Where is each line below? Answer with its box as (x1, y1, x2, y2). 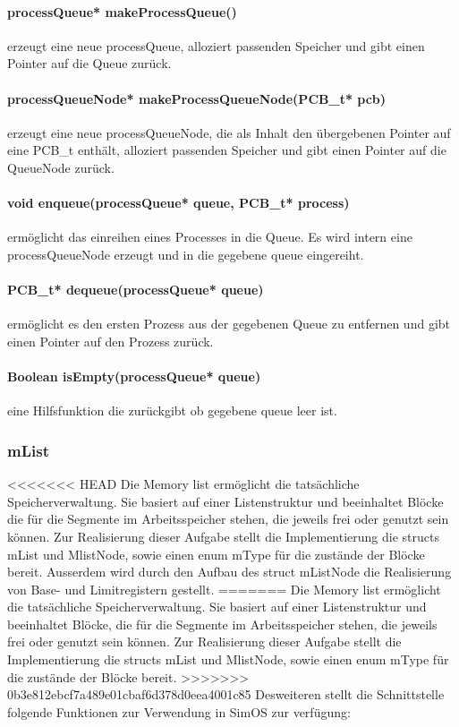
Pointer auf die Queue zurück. (7, 54, 172, 73)
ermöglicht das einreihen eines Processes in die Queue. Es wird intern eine (7, 227, 412, 246)
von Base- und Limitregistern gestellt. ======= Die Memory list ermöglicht (7, 579, 441, 598)
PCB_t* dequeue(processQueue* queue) (7, 280, 264, 299)
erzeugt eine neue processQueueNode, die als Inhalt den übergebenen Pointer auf (7, 123, 451, 141)
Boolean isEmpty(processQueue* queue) (7, 367, 261, 386)
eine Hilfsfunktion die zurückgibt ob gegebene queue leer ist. (7, 401, 337, 420)
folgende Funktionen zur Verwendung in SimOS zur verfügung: (7, 702, 351, 721)
